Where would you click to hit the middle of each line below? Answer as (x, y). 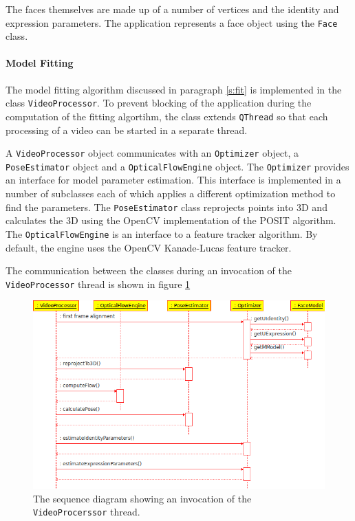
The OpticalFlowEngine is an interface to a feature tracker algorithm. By (162, 233)
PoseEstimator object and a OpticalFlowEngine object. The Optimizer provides (177, 166)
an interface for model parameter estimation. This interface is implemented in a (173, 180)
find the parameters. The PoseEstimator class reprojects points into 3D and (166, 207)
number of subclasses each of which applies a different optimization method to (171, 193)
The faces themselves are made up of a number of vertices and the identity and (172, 9)
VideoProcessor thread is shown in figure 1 (98, 284)
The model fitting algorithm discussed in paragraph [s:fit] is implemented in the (174, 89)
